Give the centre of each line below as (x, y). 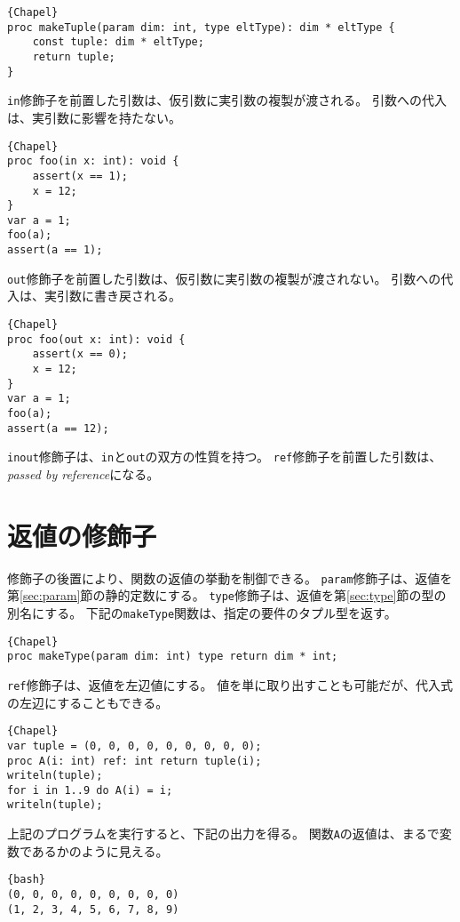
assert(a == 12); (58, 428)
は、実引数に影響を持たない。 (94, 117)
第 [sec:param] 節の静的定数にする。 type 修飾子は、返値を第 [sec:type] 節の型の (227, 595)
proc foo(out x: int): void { (96, 339)
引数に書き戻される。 (119, 296)
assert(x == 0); (80, 354)
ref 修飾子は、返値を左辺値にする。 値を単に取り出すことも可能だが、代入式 (230, 684)
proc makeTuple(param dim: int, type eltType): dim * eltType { (201, 27)
